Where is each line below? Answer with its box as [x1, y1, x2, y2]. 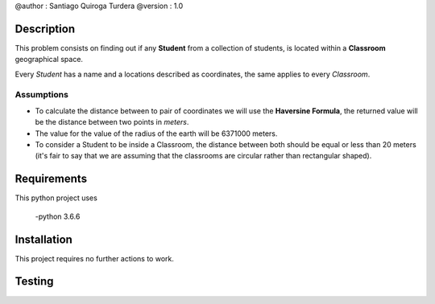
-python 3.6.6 [35, 212, 81, 221]
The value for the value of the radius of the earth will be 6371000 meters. [35, 129, 278, 138]
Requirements [14, 172, 88, 186]
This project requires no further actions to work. [14, 253, 175, 263]
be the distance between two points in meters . [35, 117, 189, 127]
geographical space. [14, 55, 84, 64]
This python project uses [14, 193, 98, 203]
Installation [14, 232, 72, 246]
